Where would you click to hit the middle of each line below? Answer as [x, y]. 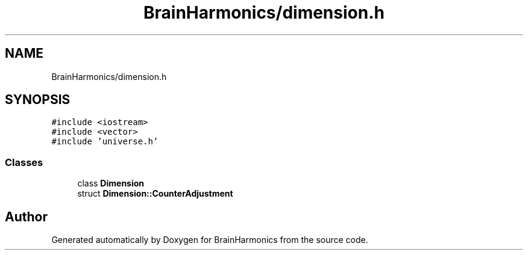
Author [26, 217]
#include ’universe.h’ [105, 142]
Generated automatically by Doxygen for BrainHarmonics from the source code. [210, 240]
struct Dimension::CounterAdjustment [155, 194]
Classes [24, 162]
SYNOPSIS [38, 100]
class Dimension [111, 183]
